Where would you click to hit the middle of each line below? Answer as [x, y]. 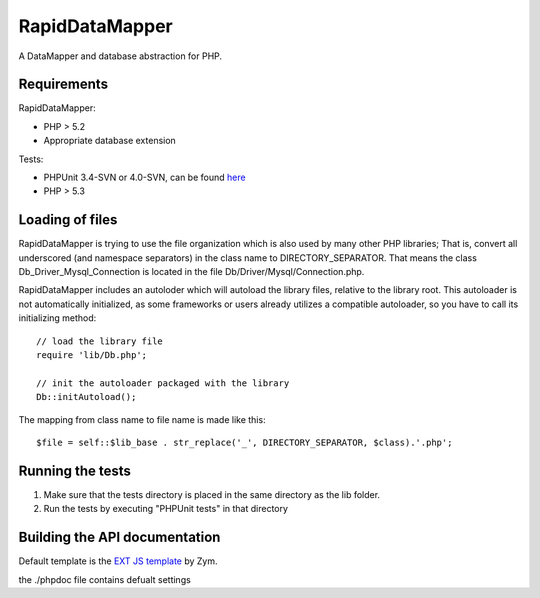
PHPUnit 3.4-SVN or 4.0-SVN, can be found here [144, 177]
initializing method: [57, 318]
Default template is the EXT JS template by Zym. [118, 561]
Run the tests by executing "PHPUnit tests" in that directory [166, 509]
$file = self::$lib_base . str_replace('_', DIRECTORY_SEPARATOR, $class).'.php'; [244, 442]
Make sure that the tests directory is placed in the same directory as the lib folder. [211, 494]
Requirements [63, 84]
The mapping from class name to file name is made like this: [142, 419]
